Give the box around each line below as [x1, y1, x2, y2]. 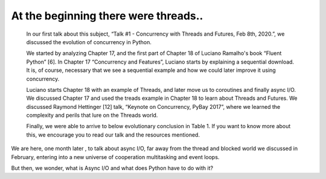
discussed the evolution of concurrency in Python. [26, 38, 152, 45]
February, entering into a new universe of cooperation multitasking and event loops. [11, 153, 220, 160]
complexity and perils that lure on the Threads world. [26, 112, 158, 119]
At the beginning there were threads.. [11, 9, 203, 22]
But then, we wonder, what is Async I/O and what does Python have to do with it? [11, 164, 214, 172]
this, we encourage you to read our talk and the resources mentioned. [26, 131, 200, 138]
